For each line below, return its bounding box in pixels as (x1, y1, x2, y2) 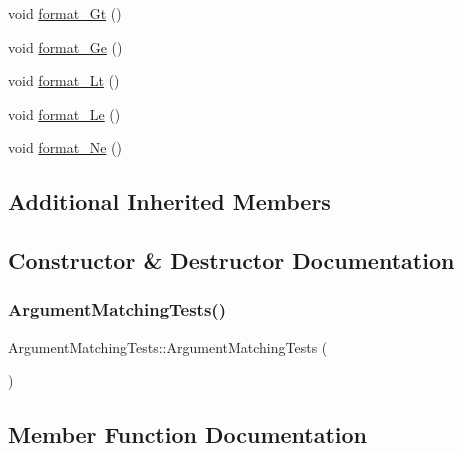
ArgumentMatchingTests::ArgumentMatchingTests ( (8, 336, 328, 357)
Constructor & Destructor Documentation (8, 245, 455, 276)
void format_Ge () (8, 36, 123, 57)
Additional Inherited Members (8, 186, 331, 217)
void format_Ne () (8, 137, 123, 158)
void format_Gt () (8, 3, 122, 23)
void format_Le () (8, 103, 121, 124)
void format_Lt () (8, 70, 120, 91)
